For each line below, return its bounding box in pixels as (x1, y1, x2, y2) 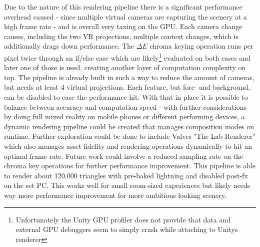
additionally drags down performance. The (4, 41, 134, 51)
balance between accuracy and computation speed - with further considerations (4, 101, 246, 112)
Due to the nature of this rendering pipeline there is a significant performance (4, 2, 242, 12)
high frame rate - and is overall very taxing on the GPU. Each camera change (4, 21, 242, 32)
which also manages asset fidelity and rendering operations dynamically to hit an (4, 140, 252, 151)
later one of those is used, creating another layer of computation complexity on (4, 62, 246, 73)
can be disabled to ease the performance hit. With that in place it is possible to (4, 92, 248, 102)
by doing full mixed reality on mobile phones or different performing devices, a (4, 111, 245, 122)
